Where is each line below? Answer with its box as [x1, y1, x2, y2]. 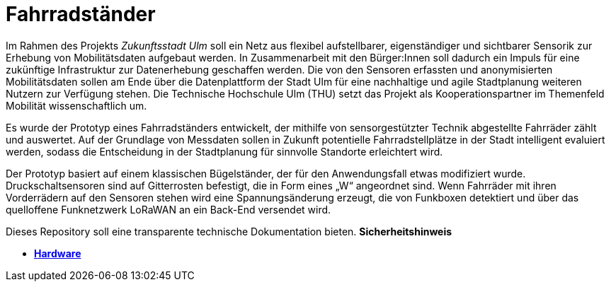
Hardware [34, 247, 81, 259]
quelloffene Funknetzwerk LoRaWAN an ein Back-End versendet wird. [6, 203, 331, 216]
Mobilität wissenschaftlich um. [6, 99, 147, 112]
